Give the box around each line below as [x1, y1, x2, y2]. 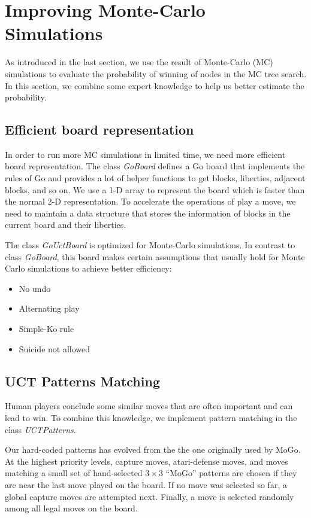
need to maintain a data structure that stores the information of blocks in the [5, 206, 291, 219]
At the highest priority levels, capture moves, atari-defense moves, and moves [5, 455, 288, 467]
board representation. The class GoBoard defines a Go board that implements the [5, 160, 305, 172]
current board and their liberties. [5, 218, 126, 231]
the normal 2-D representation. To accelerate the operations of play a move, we [5, 195, 296, 208]
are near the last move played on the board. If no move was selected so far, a [5, 478, 287, 490]
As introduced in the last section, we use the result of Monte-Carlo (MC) [5, 56, 273, 68]
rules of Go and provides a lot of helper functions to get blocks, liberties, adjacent [5, 172, 306, 184]
